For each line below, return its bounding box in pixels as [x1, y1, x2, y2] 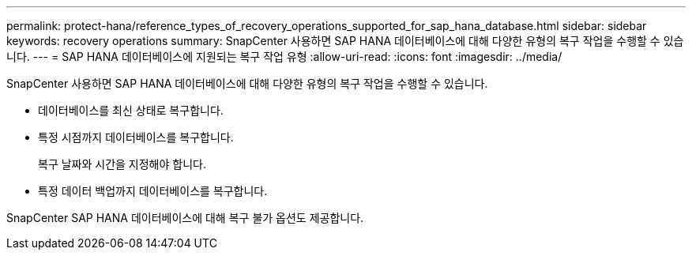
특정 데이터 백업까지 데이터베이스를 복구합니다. [38, 184, 268, 198]
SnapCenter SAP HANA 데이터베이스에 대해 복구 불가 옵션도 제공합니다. [6, 211, 364, 224]
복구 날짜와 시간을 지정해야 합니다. [38, 157, 206, 171]
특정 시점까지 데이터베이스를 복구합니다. [38, 130, 234, 144]
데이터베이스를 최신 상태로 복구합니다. [38, 104, 224, 117]
